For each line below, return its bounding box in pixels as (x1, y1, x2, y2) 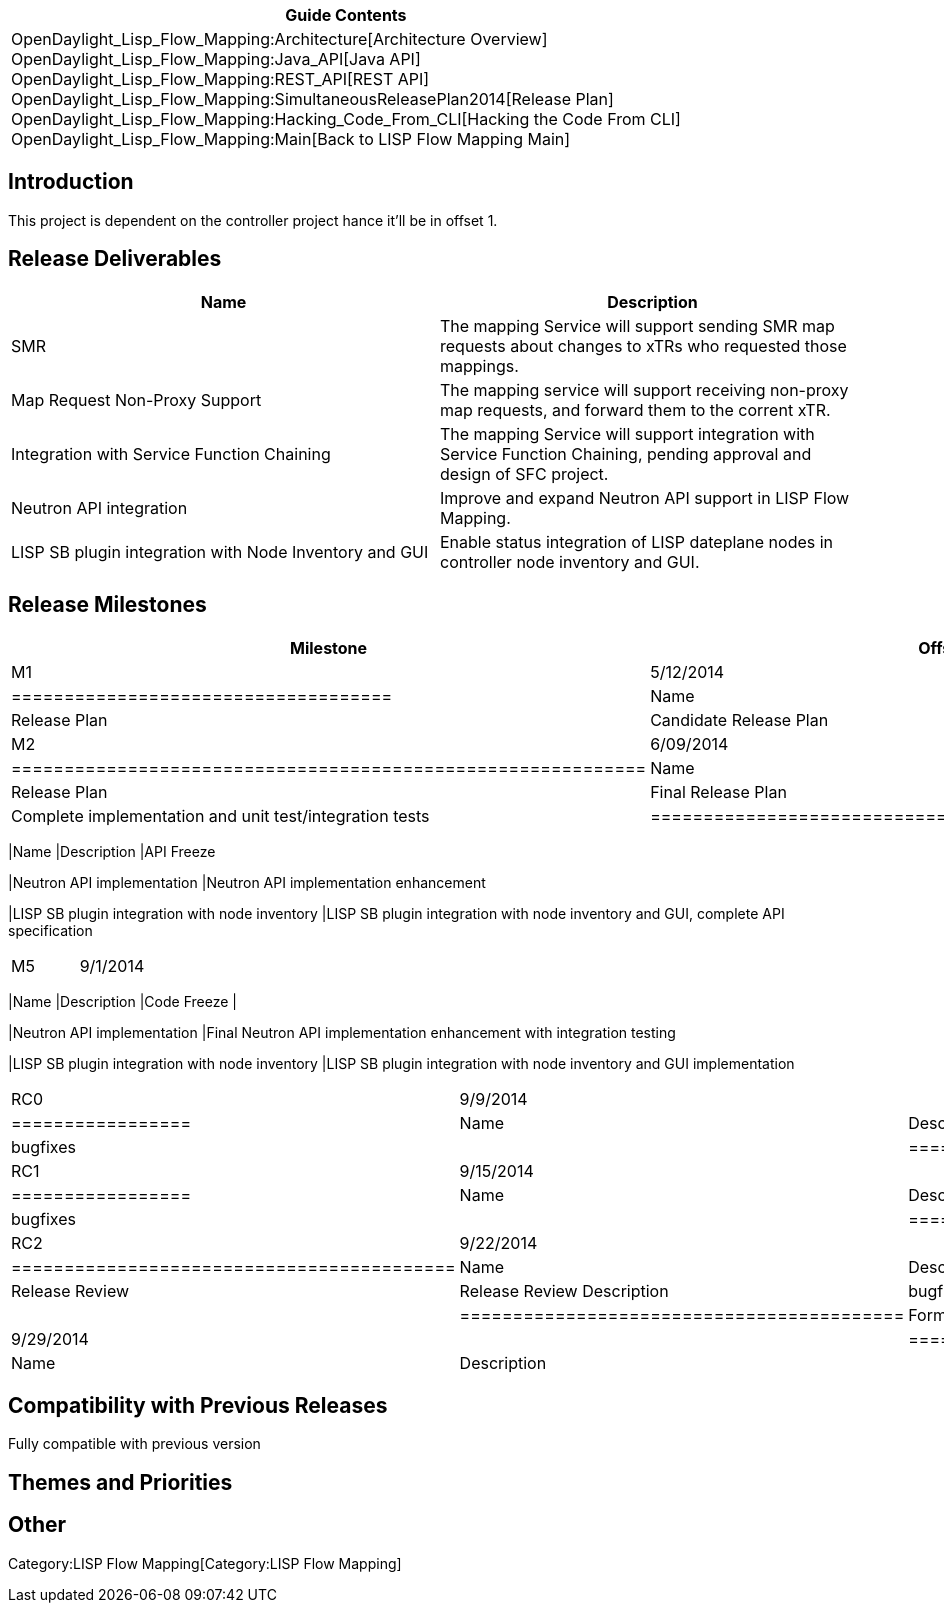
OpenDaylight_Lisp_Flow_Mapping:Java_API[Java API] (11, 49, 421, 69)
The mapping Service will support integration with (440, 423, 815, 444)
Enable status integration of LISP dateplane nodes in (440, 531, 834, 552)
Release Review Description (459, 1280, 669, 1301)
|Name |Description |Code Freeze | (8, 992, 237, 1010)
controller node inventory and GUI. (440, 551, 700, 572)
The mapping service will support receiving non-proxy (440, 379, 849, 400)
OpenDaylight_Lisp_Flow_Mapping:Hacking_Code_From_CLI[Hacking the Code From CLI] (11, 109, 681, 129)
